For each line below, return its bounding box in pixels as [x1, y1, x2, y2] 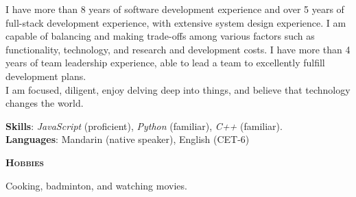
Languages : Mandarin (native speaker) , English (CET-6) [5, 132, 250, 146]
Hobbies [5, 155, 44, 169]
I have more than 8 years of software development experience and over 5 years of [5, 2, 344, 16]
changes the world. [5, 96, 84, 110]
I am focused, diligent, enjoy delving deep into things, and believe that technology [5, 82, 351, 96]
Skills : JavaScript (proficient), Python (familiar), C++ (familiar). [5, 118, 283, 133]
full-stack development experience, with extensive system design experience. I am [5, 15, 346, 29]
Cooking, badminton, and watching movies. [5, 178, 187, 192]
